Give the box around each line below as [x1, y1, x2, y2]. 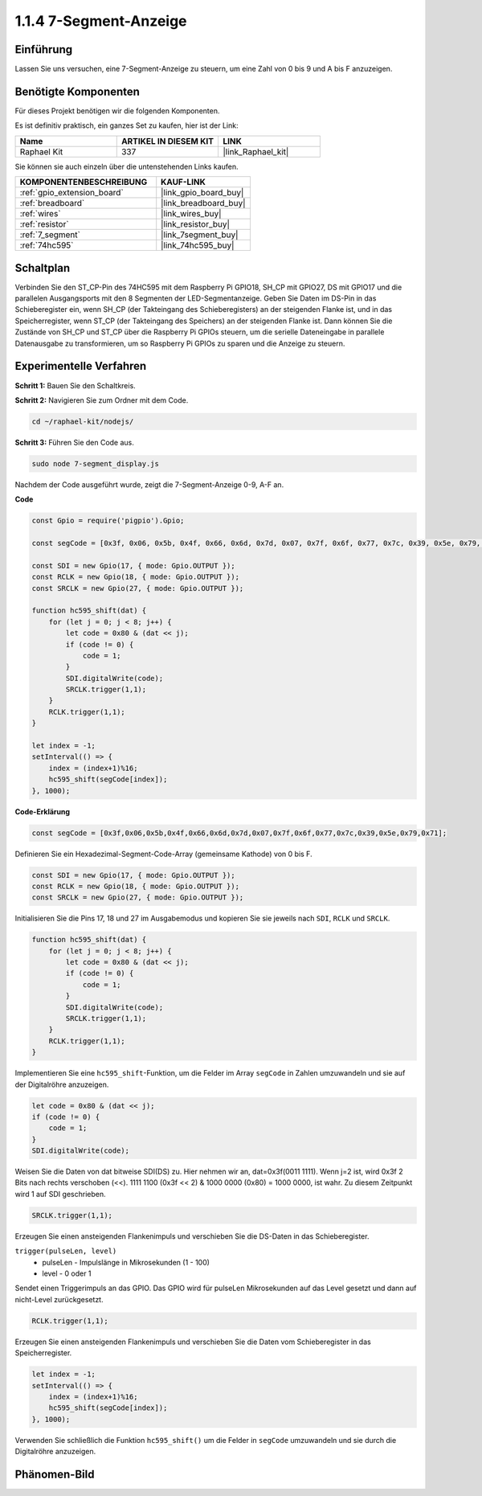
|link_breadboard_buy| [161, 198, 246, 209]
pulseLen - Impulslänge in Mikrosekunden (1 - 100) [42, 1257, 210, 1267]
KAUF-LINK [161, 177, 206, 188]
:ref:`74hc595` [19, 240, 74, 251]
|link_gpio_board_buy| [161, 187, 244, 199]
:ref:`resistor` [19, 219, 69, 230]
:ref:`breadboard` [19, 198, 85, 209]
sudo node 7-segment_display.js [31, 459, 160, 468]
